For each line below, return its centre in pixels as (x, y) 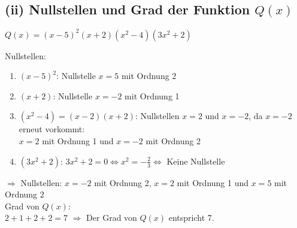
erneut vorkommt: (52, 129)
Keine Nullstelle (196, 161)
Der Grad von (112, 218)
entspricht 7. (191, 218)
